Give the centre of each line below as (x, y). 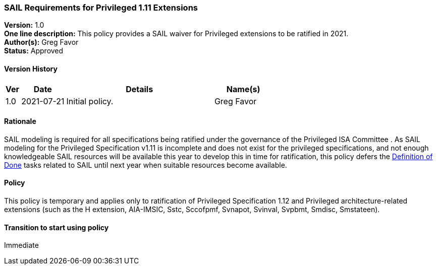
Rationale (20, 121)
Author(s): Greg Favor (41, 42)
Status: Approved (34, 51)
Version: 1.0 (24, 25)
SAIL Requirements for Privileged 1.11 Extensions (101, 8)
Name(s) (243, 89)
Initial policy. (90, 101)
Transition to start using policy (57, 227)
